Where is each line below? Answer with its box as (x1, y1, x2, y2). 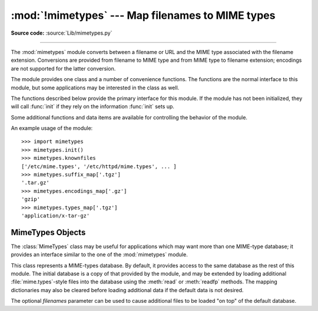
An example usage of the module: (11, 125, 93, 132)
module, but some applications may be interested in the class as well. (11, 84, 180, 91)
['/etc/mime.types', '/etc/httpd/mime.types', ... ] (21, 163, 177, 170)
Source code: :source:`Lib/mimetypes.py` (11, 29, 112, 36)
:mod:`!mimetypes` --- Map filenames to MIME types (11, 9, 276, 22)
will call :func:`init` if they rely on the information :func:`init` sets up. (11, 103, 175, 110)
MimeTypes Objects (11, 227, 86, 238)
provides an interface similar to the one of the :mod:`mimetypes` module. (11, 251, 188, 258)
